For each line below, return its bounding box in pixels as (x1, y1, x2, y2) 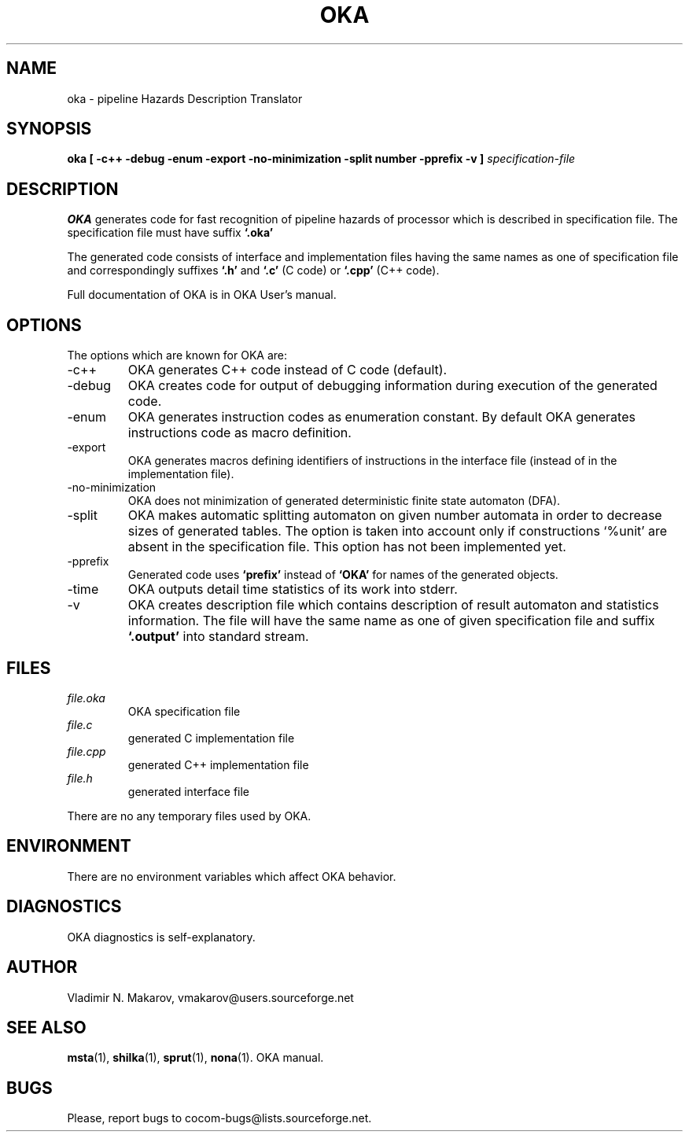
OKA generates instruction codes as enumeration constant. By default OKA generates (127, 409, 636, 425)
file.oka (67, 691, 105, 705)
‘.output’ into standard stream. (127, 628, 309, 645)
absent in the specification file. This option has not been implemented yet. (127, 539, 566, 555)
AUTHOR (6, 957, 78, 978)
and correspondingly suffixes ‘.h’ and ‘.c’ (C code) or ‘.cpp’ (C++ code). (67, 263, 440, 278)
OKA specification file (127, 704, 241, 718)
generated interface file (127, 784, 250, 798)
